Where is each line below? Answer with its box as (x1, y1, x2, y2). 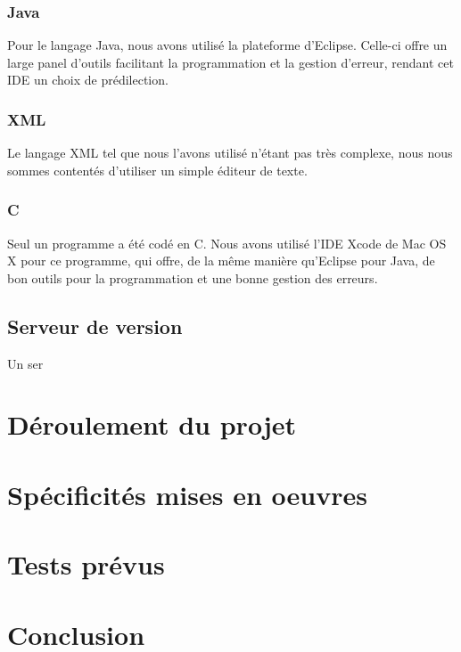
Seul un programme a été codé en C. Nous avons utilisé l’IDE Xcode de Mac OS (7, 233, 447, 252)
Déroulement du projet (7, 406, 296, 443)
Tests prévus (7, 546, 165, 583)
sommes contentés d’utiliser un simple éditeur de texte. (7, 160, 308, 179)
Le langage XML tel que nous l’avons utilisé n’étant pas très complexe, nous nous (7, 143, 453, 162)
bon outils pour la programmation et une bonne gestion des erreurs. (7, 268, 378, 287)
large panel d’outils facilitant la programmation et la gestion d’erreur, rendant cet (7, 53, 454, 71)
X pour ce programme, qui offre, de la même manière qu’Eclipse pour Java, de (7, 251, 435, 270)
